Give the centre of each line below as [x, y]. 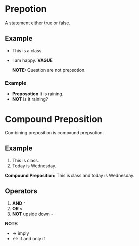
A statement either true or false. [38, 23]
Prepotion [26, 9]
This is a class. [28, 50]
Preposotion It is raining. [38, 94]
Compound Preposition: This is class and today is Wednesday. [70, 175]
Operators [21, 191]
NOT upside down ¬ [33, 214]
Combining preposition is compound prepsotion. [55, 132]
